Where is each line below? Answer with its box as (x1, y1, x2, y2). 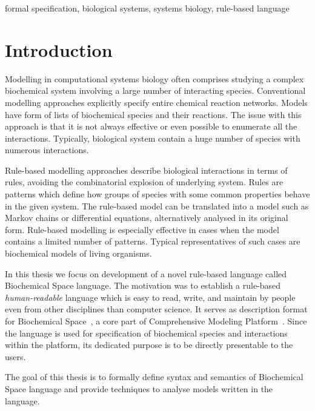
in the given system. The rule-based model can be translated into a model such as (5, 199, 309, 212)
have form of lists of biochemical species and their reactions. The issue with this (5, 108, 302, 120)
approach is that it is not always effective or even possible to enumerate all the (5, 120, 297, 133)
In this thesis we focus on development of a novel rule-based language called (5, 267, 287, 280)
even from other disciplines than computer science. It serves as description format (5, 303, 308, 315)
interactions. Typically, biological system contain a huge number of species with (5, 131, 300, 144)
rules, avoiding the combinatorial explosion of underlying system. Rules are (5, 176, 283, 188)
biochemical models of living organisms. (5, 247, 152, 260)
